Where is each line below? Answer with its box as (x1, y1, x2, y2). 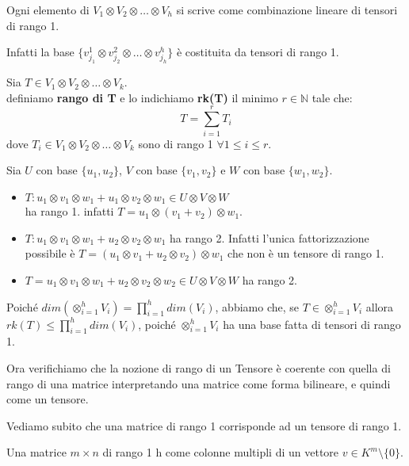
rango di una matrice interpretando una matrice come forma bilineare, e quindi (6, 375, 391, 392)
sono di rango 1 (138, 135, 213, 151)
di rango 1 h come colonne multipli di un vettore (102, 444, 339, 460)
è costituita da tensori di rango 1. (176, 44, 339, 60)
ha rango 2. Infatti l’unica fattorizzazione (170, 229, 369, 246)
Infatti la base (6, 44, 75, 60)
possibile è (25, 245, 75, 262)
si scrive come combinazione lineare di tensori (176, 2, 398, 17)
